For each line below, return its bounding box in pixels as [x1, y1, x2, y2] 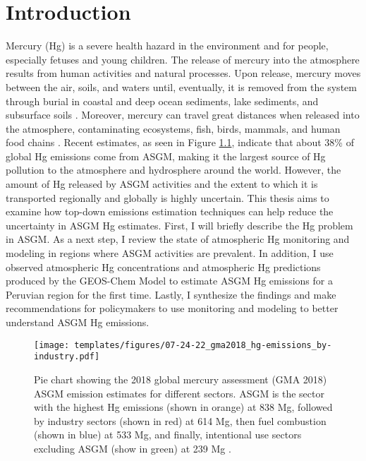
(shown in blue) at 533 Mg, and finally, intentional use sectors [34, 427, 302, 442]
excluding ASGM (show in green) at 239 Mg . [34, 441, 231, 455]
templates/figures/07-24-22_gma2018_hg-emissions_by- [74, 340, 332, 350]
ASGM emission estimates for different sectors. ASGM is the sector [34, 385, 324, 400]
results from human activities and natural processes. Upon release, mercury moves [6, 66, 361, 80]
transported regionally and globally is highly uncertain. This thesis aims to [6, 190, 329, 205]
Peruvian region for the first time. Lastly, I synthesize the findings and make [6, 287, 336, 301]
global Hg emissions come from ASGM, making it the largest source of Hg [6, 148, 326, 163]
